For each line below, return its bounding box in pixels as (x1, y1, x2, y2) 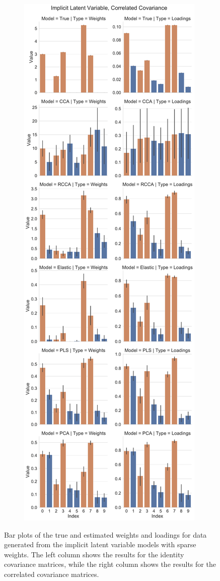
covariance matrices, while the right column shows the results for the (4, 559, 216, 569)
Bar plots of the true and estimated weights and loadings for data (4, 529, 207, 540)
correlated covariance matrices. (4, 568, 99, 579)
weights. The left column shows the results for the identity (4, 549, 184, 559)
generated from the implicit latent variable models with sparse (4, 539, 196, 550)
